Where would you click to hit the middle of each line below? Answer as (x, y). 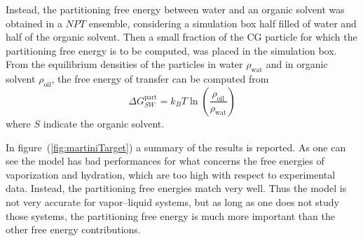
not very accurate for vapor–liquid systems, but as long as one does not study (172, 201)
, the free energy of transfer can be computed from (160, 79)
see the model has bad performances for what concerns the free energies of (165, 161)
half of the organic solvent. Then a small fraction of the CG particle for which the (181, 37)
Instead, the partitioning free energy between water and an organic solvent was (175, 9)
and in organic (297, 64)
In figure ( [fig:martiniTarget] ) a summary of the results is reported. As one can (176, 147)
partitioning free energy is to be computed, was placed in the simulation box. (171, 50)
